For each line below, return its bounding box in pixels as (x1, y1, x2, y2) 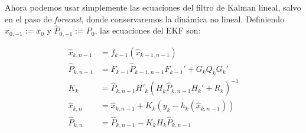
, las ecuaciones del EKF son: (95, 24, 201, 36)
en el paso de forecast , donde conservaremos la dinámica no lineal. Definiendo (5, 12, 285, 25)
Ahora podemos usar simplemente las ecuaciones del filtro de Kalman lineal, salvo (5, 1, 301, 13)
